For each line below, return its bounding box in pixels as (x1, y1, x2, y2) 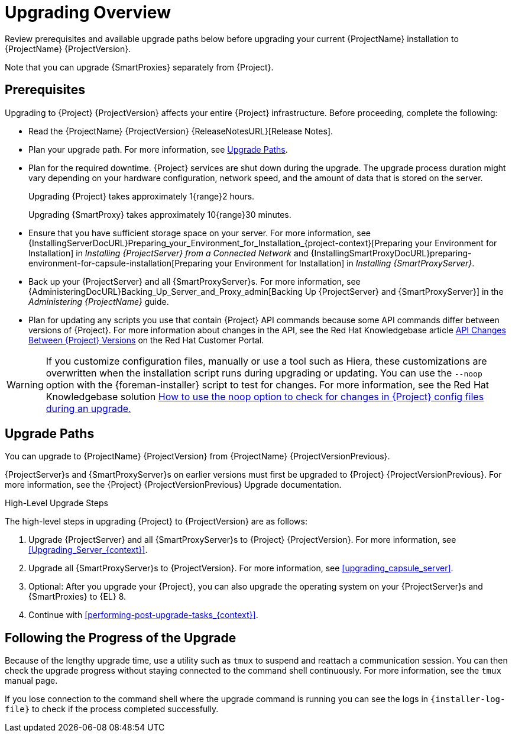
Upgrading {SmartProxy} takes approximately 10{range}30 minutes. (28, 209, 291, 220)
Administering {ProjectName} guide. (28, 296, 169, 307)
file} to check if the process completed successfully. (5, 704, 219, 715)
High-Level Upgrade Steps (5, 498, 108, 509)
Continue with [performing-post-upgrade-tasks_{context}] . (28, 610, 258, 620)
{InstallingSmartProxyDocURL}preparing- (310, 247, 472, 258)
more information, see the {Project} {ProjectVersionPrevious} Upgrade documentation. (5, 479, 342, 490)
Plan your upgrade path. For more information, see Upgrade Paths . (28, 144, 288, 155)
